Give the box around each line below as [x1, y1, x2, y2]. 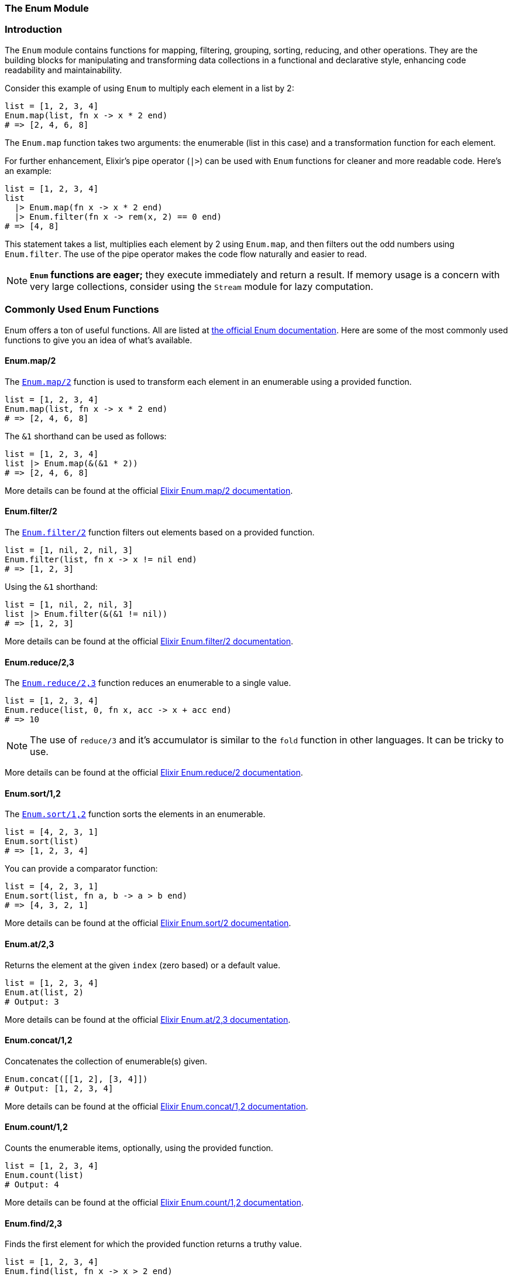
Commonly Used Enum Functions [5, 303, 159, 316]
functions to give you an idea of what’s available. [5, 334, 193, 345]
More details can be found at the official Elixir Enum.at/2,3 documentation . [5, 1014, 291, 1025]
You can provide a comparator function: [5, 863, 158, 874]
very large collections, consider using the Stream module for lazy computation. [30, 280, 373, 292]
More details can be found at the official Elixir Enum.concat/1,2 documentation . [5, 1101, 308, 1111]
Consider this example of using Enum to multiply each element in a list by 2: [5, 83, 294, 93]
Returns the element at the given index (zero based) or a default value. [5, 960, 280, 970]
